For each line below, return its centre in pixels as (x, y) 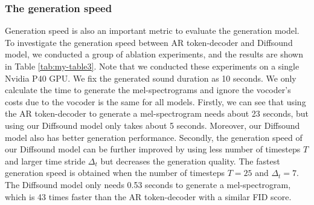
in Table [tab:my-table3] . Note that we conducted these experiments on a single (152, 66)
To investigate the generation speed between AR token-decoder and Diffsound (149, 42)
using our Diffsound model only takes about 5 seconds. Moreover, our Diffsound (152, 125)
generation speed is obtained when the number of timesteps (115, 173)
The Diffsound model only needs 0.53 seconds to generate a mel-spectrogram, (148, 184)
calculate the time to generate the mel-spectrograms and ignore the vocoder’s (148, 90)
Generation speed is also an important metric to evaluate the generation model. (152, 31)
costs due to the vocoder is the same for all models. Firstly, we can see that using (155, 101)
